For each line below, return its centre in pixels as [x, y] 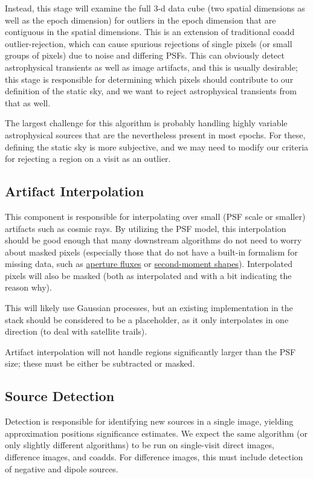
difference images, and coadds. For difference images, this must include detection [154, 457]
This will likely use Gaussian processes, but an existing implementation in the [149, 308]
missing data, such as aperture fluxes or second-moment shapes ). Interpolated [149, 264]
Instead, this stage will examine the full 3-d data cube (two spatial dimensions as [155, 8]
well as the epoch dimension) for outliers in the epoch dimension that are [140, 20]
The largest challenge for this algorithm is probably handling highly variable [146, 123]
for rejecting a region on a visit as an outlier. [88, 159]
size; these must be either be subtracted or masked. [100, 363]
